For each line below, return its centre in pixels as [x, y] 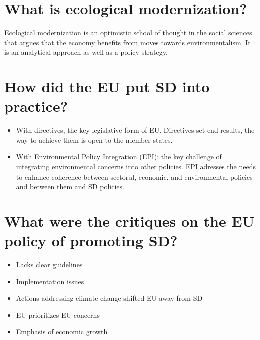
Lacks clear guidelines [49, 265]
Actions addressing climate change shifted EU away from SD [109, 298]
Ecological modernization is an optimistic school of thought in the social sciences [128, 32]
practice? [36, 106]
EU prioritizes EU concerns [58, 315]
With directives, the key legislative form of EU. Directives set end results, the [135, 130]
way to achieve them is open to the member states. [94, 140]
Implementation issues [50, 281]
